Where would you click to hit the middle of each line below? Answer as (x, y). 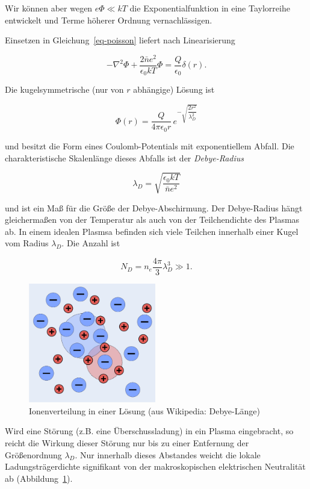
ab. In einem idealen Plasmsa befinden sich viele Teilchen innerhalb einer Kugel (152, 231)
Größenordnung (33, 454)
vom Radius (27, 243)
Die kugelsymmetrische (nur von (64, 89)
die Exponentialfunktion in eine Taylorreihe (210, 8)
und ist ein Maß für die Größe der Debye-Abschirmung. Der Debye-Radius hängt (154, 207)
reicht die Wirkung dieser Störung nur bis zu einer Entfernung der (127, 442)
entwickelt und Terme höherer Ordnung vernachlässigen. (109, 20)
